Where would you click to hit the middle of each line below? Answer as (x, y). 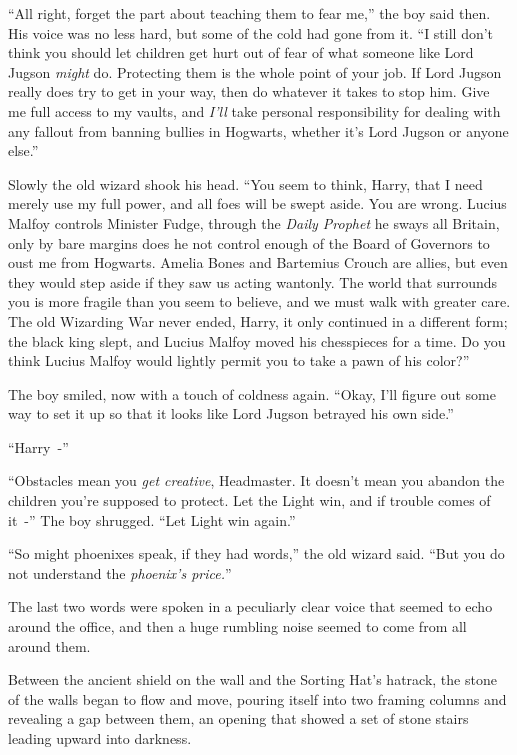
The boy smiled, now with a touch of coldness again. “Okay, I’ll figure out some (252, 393)
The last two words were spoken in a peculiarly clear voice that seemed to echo (250, 606)
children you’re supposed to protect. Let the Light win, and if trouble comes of (249, 500)
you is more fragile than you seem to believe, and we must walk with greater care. (259, 301)
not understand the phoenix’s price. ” (120, 572)
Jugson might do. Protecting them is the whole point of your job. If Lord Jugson (255, 71)
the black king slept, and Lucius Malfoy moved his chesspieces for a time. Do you (257, 340)
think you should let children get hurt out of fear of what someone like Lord (241, 52)
